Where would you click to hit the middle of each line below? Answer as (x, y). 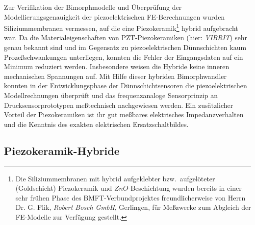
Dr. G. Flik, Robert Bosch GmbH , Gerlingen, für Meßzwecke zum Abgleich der (133, 207)
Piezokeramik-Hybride (62, 150)
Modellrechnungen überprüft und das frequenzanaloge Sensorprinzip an (111, 95)
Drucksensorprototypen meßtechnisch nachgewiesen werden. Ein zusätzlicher (119, 105)
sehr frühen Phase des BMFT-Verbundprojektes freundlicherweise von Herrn (130, 197)
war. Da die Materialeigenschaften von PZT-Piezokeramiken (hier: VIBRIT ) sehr (126, 37)
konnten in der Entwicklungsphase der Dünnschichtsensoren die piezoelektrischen (126, 86)
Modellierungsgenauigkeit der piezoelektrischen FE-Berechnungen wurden (115, 16)
